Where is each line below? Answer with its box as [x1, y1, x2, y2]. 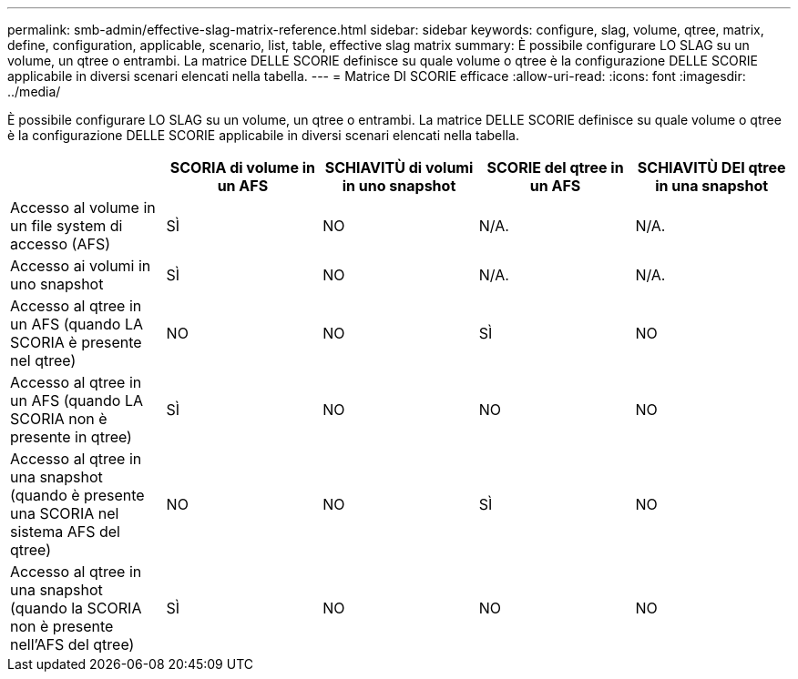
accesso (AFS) [10, 235, 110, 253]
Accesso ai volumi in [10, 257, 151, 275]
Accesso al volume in [10, 198, 156, 217]
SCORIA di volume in [169, 158, 315, 177]
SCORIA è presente [10, 333, 142, 351]
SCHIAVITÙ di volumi [324, 158, 474, 177]
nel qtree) [10, 351, 77, 370]
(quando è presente [10, 486, 145, 504]
